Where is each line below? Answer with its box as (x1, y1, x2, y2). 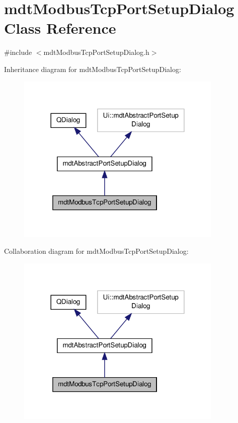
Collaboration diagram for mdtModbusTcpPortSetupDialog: (4, 246, 189, 256)
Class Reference (4, 18, 116, 38)
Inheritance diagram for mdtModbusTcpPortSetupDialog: (4, 63, 181, 74)
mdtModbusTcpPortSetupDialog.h (43, 47, 149, 57)
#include (4, 47, 32, 57)
